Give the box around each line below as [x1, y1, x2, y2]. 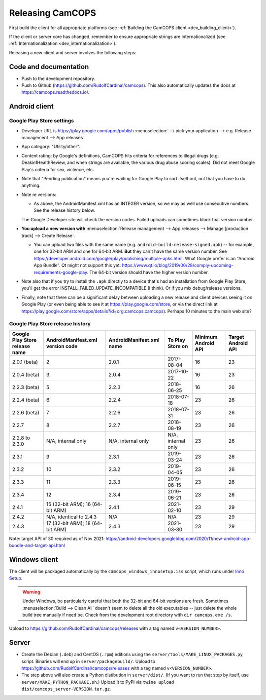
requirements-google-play [33, 269, 87, 275]
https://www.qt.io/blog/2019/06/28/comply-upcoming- [122, 262, 233, 269]
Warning [22, 589, 40, 595]
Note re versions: [21, 192, 57, 197]
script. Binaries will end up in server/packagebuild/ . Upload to [21, 658, 155, 664]
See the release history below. [33, 207, 96, 213]
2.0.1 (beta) [12, 358, 38, 365]
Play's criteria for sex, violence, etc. [21, 166, 94, 172]
